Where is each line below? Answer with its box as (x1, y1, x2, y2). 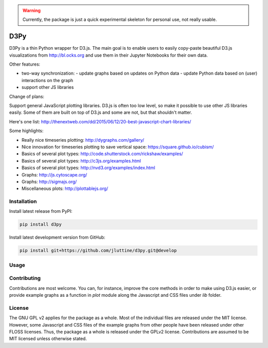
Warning (22, 7, 41, 13)
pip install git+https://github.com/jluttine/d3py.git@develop (19, 248, 177, 254)
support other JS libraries (21, 85, 74, 90)
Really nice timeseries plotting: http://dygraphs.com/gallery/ (21, 137, 144, 143)
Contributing (9, 275, 41, 282)
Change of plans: (9, 93, 45, 99)
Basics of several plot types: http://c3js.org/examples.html (21, 158, 141, 164)
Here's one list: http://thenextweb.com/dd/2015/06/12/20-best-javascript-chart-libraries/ (9, 118, 191, 124)
